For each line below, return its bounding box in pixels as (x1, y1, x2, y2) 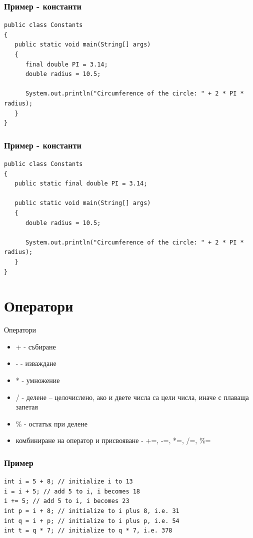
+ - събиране (15, 341, 56, 351)
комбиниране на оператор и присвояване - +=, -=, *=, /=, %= (15, 435, 211, 445)
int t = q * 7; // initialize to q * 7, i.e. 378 (4, 527, 172, 534)
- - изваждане (15, 358, 56, 368)
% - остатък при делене (15, 418, 87, 428)
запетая (15, 401, 38, 412)
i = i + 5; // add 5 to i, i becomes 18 (4, 487, 140, 495)
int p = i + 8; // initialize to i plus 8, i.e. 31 (4, 507, 179, 514)
